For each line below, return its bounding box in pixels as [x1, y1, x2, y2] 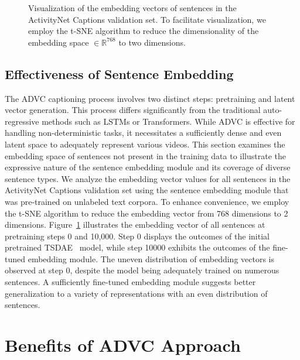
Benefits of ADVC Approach [5, 333, 241, 357]
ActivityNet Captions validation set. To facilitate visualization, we [28, 13, 266, 25]
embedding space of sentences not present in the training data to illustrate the [5, 149, 286, 162]
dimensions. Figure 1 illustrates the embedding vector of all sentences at [5, 218, 265, 231]
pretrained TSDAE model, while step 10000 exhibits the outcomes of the [5, 241, 270, 253]
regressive [5, 115, 39, 127]
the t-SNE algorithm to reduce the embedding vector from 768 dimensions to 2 [5, 207, 288, 219]
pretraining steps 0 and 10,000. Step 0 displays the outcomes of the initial [5, 229, 270, 242]
